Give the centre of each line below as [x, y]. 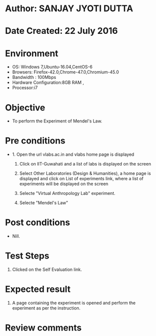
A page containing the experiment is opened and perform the [74, 303]
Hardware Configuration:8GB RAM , [48, 83]
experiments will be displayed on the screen [64, 184]
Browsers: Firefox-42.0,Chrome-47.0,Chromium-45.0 [66, 72]
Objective [25, 108]
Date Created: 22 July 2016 [62, 31]
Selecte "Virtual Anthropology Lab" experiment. [67, 193]
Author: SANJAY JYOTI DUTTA [69, 9]
